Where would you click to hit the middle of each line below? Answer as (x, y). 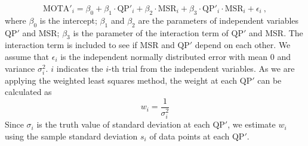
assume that (27, 56)
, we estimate (252, 124)
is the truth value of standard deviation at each (123, 124)
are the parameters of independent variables (218, 20)
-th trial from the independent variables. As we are (202, 68)
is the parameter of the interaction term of (151, 32)
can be (269, 80)
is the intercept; (68, 20)
